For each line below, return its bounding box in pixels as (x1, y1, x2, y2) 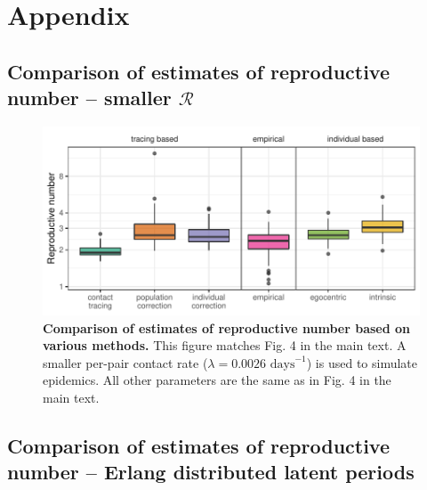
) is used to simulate (306, 353, 418, 372)
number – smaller (7, 84, 172, 111)
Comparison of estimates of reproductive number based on (43, 318, 411, 337)
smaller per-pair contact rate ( (43, 353, 208, 372)
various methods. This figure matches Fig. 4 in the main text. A (43, 336, 407, 355)
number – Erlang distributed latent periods (7, 458, 415, 486)
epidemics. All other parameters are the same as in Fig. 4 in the (43, 371, 391, 389)
